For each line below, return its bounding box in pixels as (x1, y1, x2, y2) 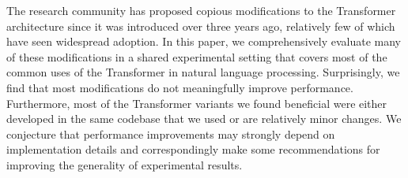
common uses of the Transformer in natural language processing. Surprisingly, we (6, 64, 400, 80)
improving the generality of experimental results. (6, 156, 243, 172)
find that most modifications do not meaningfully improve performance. (6, 79, 353, 95)
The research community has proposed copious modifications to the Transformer (6, 2, 396, 18)
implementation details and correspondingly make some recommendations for (6, 141, 380, 158)
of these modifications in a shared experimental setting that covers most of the (6, 48, 387, 65)
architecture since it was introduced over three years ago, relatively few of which (6, 17, 395, 34)
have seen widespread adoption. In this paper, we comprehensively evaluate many (6, 33, 401, 50)
